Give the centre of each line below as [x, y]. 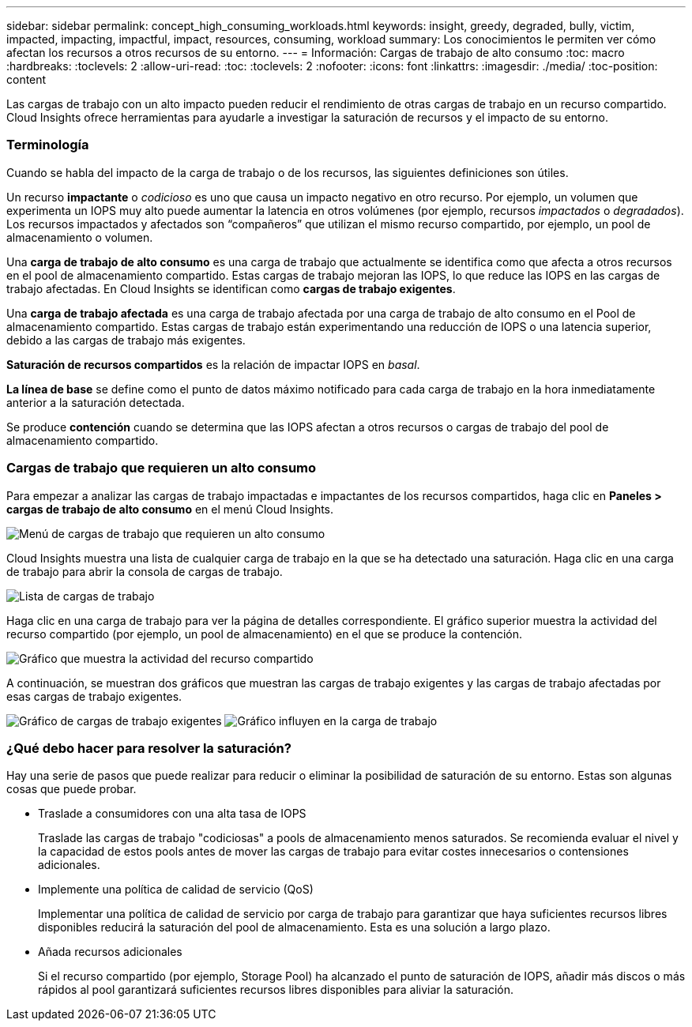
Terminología [48, 145]
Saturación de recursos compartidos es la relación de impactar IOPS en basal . [213, 364]
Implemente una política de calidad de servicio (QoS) [176, 890]
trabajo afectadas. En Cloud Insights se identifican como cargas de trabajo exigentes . [231, 288]
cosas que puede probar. [71, 789]
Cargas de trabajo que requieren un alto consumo [162, 468]
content [26, 79]
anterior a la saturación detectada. [96, 402]
